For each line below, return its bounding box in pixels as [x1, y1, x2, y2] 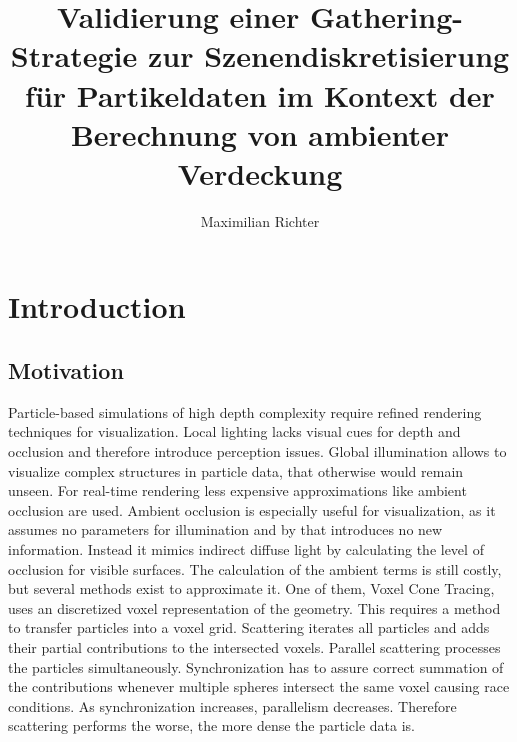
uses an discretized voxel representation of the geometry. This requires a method [8, 597, 501, 618]
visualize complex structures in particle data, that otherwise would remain [8, 460, 464, 481]
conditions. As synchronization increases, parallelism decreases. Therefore [8, 695, 457, 716]
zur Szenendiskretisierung [147, 35, 510, 76]
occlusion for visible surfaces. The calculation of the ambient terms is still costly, [8, 558, 502, 579]
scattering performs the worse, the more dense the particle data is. [8, 715, 415, 736]
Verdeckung [177, 152, 343, 193]
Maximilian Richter [200, 210, 320, 231]
